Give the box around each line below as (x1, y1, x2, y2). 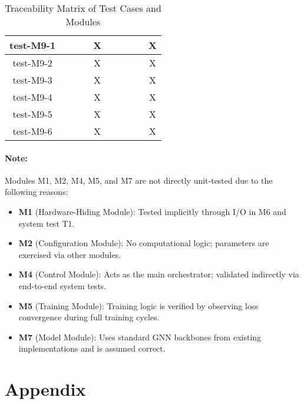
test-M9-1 (9, 38, 56, 52)
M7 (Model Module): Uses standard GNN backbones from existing (18, 330, 262, 343)
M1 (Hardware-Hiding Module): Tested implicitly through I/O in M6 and (18, 205, 286, 217)
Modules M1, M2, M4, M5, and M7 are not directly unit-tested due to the (5, 174, 273, 186)
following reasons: (5, 186, 68, 198)
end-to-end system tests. (18, 279, 107, 292)
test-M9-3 (12, 73, 52, 87)
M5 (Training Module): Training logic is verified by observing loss (18, 299, 258, 312)
